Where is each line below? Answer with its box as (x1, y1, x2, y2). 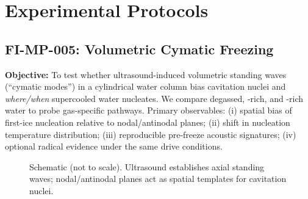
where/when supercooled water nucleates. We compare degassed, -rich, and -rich (5, 92, 304, 104)
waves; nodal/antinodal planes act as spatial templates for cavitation (29, 172, 287, 185)
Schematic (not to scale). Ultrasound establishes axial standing (29, 160, 265, 173)
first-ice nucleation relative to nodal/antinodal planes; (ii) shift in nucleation (5, 115, 290, 128)
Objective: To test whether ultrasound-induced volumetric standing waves (5, 68, 287, 81)
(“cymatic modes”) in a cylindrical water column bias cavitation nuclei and (5, 80, 286, 93)
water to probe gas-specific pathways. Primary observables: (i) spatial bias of (5, 104, 292, 117)
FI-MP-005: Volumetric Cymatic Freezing (5, 39, 274, 58)
